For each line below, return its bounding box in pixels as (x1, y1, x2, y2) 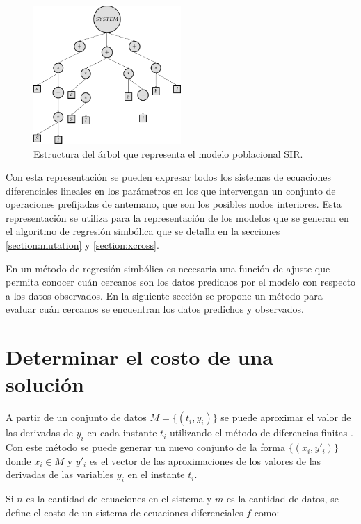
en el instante (127, 467, 185, 482)
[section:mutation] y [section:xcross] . (6, 238, 159, 252)
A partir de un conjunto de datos (6, 410, 147, 425)
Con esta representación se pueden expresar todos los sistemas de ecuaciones (6, 170, 331, 184)
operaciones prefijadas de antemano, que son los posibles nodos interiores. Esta (6, 197, 342, 211)
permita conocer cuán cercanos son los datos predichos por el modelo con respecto (6, 275, 356, 289)
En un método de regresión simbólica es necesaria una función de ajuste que (6, 261, 330, 275)
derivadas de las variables (6, 467, 114, 482)
